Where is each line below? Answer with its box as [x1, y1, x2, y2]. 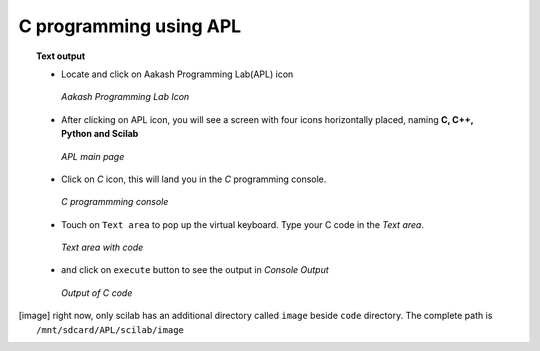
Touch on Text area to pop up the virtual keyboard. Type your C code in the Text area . [61, 218, 425, 230]
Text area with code [61, 241, 144, 254]
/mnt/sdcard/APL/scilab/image [36, 324, 185, 335]
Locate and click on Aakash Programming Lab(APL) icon [61, 68, 294, 80]
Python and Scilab [61, 128, 139, 140]
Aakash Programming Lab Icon [61, 91, 190, 103]
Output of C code [61, 286, 133, 299]
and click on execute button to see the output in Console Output [61, 264, 329, 276]
